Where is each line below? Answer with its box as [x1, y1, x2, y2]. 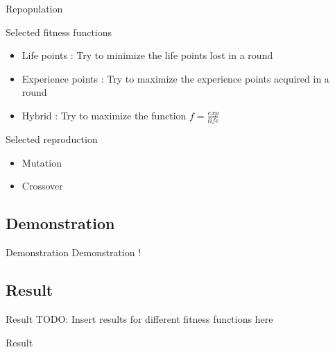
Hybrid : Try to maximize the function [22, 108, 187, 122]
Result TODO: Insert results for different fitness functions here [6, 312, 273, 326]
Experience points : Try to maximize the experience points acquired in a [22, 71, 329, 85]
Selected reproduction [6, 132, 98, 146]
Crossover [22, 178, 63, 193]
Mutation [22, 155, 62, 169]
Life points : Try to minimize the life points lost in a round [22, 48, 273, 62]
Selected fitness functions [6, 24, 112, 39]
